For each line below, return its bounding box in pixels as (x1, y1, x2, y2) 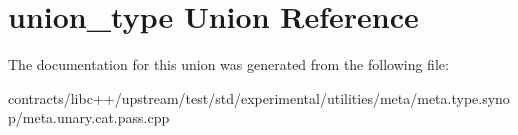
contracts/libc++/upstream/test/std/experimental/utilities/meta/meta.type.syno (8, 87, 510, 108)
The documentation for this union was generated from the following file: (8, 54, 449, 75)
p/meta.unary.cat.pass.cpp (8, 107, 170, 128)
